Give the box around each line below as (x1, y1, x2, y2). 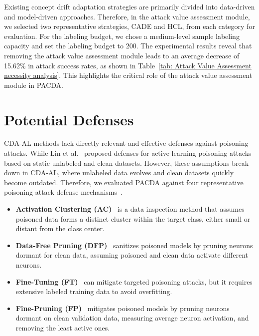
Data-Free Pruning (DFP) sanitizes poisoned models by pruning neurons (15, 240, 253, 250)
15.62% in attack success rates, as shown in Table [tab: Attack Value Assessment (4, 60, 252, 70)
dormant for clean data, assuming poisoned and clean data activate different (15, 250, 249, 260)
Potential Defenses (4, 109, 134, 129)
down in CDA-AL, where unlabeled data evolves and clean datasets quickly (4, 167, 234, 178)
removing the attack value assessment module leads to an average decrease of (4, 50, 240, 60)
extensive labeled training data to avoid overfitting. (15, 286, 172, 297)
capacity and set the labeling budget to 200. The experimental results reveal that (4, 40, 252, 51)
